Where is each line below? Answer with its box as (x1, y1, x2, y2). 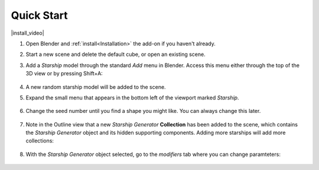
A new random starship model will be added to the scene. (25, 83, 166, 91)
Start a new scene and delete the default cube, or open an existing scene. (25, 51, 206, 58)
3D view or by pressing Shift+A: (25, 70, 103, 77)
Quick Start (11, 9, 68, 22)
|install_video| (11, 29, 44, 36)
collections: (25, 137, 54, 144)
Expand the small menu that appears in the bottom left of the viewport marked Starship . (25, 94, 239, 101)
